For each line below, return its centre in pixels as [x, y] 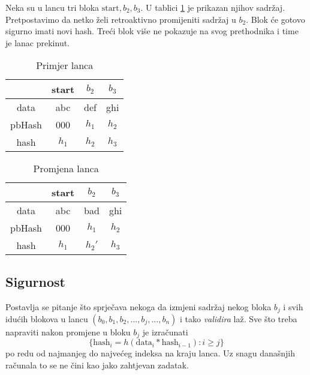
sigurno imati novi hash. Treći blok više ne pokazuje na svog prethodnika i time [152, 31]
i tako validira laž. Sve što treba [238, 319]
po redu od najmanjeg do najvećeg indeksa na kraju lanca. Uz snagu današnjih [150, 353]
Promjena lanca [66, 169]
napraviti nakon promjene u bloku [68, 332]
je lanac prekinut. [38, 42]
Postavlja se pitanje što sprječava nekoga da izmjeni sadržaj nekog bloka [139, 306]
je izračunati [165, 332]
